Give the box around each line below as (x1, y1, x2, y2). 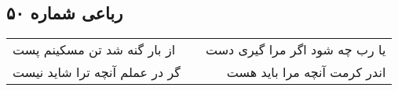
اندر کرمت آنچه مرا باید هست (226, 63, 386, 82)
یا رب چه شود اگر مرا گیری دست (205, 40, 386, 59)
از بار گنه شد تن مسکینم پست (13, 40, 176, 59)
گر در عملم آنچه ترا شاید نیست (13, 63, 181, 82)
